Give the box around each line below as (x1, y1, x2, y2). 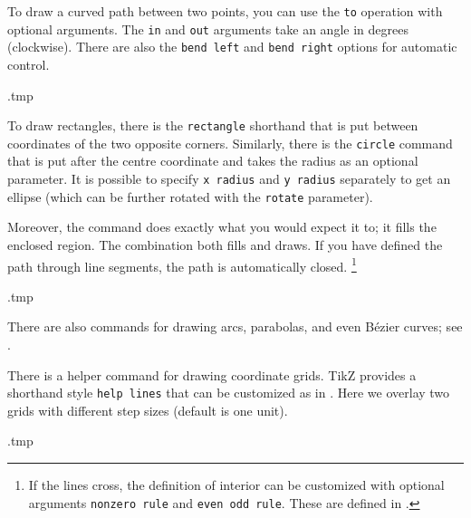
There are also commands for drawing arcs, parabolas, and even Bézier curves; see (7, 317, 463, 336)
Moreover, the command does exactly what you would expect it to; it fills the (7, 217, 437, 236)
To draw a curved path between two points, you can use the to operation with (7, 2, 443, 20)
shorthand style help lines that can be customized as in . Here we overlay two (7, 383, 450, 402)
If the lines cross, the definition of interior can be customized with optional (28, 475, 445, 494)
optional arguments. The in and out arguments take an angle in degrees (7, 19, 409, 38)
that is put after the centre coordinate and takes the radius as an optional (7, 151, 418, 170)
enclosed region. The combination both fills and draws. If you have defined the (7, 235, 443, 254)
